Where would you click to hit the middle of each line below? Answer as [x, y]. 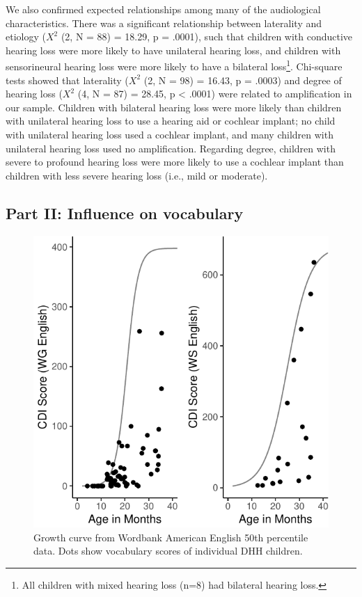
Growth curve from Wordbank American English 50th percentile [171, 537]
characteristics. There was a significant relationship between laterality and [164, 23]
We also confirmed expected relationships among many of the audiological [163, 9]
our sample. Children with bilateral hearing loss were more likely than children [174, 107]
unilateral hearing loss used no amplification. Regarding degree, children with [171, 148]
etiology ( [26, 37]
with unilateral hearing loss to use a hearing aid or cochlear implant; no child [171, 121]
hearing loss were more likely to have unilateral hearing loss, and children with [173, 50]
